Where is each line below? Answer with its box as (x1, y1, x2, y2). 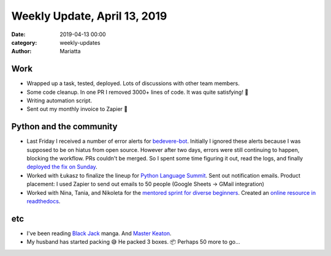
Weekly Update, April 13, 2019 (11, 9, 167, 23)
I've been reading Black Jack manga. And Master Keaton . (26, 230, 172, 237)
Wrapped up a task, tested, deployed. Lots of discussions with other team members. (26, 80, 240, 87)
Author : (11, 48, 32, 55)
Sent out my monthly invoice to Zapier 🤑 (26, 105, 128, 113)
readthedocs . (26, 198, 61, 205)
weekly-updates (59, 39, 101, 46)
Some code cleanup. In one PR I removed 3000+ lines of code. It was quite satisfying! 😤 (26, 88, 249, 96)
